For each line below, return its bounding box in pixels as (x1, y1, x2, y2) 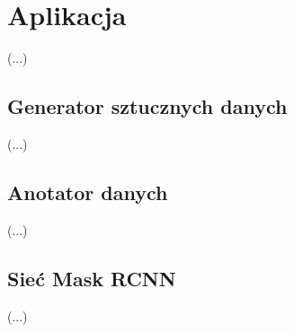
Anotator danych (7, 178, 168, 205)
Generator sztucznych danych (7, 92, 288, 120)
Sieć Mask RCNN (7, 264, 176, 292)
